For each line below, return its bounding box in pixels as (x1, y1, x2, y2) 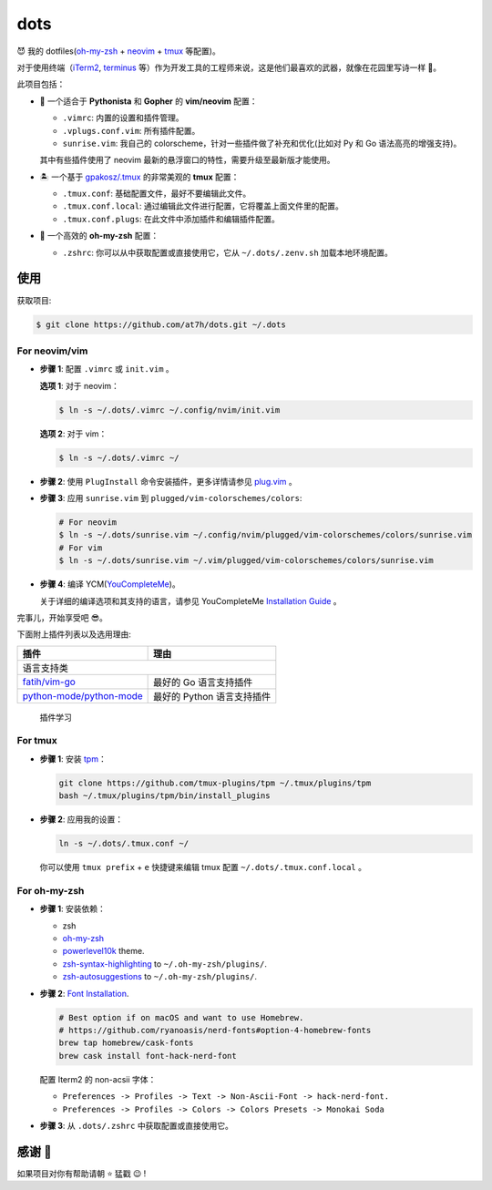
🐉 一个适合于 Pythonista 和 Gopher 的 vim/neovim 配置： (39, 96, 259, 107)
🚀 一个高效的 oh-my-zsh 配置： (39, 231, 159, 241)
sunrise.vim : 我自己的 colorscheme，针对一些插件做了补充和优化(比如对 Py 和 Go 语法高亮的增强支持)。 (62, 138, 462, 149)
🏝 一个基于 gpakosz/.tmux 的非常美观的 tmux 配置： (39, 171, 240, 182)
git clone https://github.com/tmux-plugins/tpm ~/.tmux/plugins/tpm (58, 777, 372, 788)
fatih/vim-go (22, 675, 77, 688)
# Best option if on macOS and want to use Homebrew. (58, 1012, 304, 1022)
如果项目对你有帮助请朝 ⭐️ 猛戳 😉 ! (16, 1167, 147, 1179)
